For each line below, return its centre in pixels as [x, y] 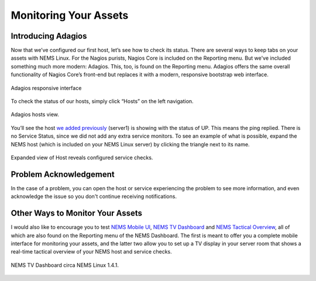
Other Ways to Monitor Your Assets [77, 213]
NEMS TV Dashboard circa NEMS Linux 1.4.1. [65, 265]
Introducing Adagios [49, 36]
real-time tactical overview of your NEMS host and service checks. [91, 252]
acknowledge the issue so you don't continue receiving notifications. [94, 197]
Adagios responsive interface [46, 88]
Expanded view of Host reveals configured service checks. [82, 157]
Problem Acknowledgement [63, 174]
